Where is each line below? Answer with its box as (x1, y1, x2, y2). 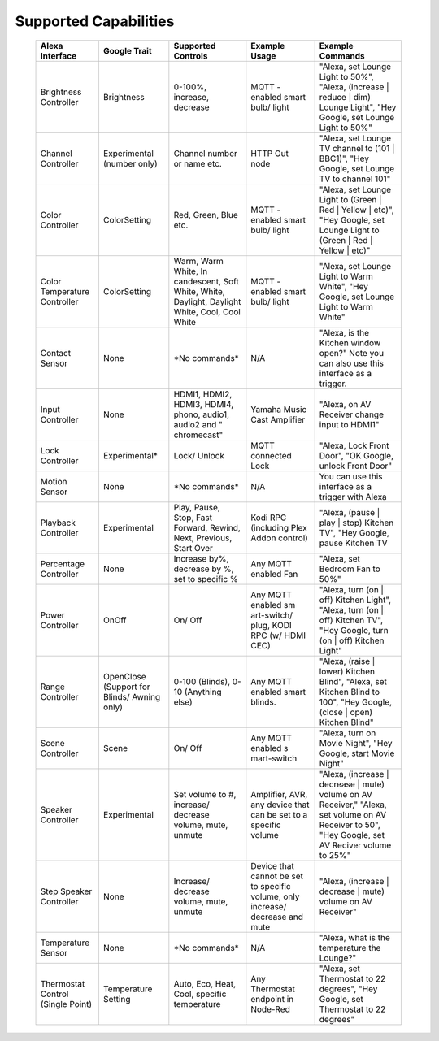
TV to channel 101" (319, 173, 391, 184)
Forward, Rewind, (173, 522, 241, 533)
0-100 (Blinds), (173, 675, 231, 687)
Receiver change (319, 409, 385, 420)
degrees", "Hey (319, 983, 378, 995)
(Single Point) (40, 998, 93, 1009)
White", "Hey (319, 280, 369, 292)
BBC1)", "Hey (319, 153, 370, 164)
